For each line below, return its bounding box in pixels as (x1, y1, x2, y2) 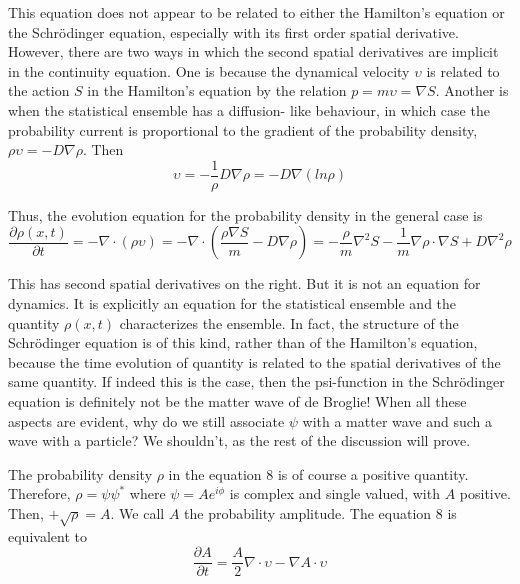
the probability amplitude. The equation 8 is (184, 502, 457, 523)
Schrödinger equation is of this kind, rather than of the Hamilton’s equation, (8, 332, 478, 353)
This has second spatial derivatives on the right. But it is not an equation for (8, 273, 481, 294)
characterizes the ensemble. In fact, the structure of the (119, 312, 459, 333)
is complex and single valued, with (229, 483, 440, 504)
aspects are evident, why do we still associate (8, 410, 285, 431)
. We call (110, 502, 165, 523)
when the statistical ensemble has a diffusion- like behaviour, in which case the (8, 99, 490, 120)
